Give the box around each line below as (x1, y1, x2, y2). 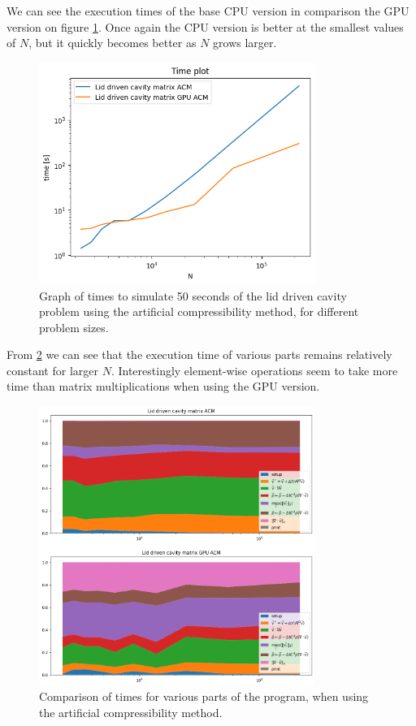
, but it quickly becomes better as (28, 34, 197, 51)
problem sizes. (39, 318, 109, 335)
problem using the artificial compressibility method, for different (39, 303, 359, 320)
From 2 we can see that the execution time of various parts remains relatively (6, 346, 392, 363)
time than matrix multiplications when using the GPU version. (6, 378, 320, 395)
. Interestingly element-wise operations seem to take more (110, 361, 398, 378)
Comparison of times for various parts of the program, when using (39, 688, 369, 705)
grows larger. (213, 34, 277, 51)
